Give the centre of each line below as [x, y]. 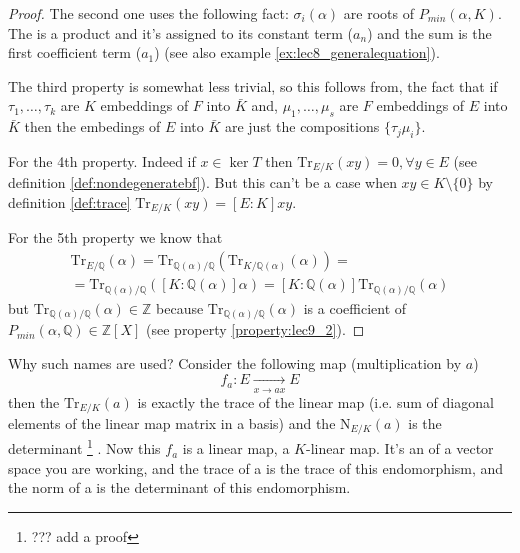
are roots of [379, 13]
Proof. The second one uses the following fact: [148, 13]
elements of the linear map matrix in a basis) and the [172, 422]
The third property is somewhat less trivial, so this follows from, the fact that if [253, 85]
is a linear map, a [236, 448]
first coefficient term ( [75, 52]
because [180, 307]
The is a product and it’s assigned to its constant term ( [181, 32]
